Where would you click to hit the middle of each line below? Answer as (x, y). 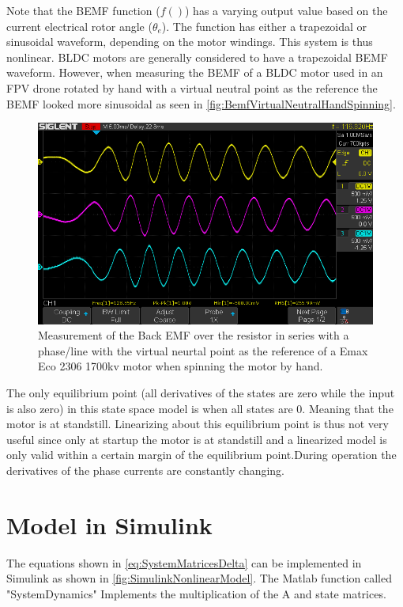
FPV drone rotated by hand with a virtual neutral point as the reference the (192, 87)
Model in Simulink (109, 524)
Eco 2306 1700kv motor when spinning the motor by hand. (181, 366)
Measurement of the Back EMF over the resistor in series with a (194, 335)
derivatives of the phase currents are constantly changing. (146, 470)
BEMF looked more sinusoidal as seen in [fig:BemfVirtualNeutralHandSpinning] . (201, 103)
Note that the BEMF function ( (83, 10)
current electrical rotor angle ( (79, 26)
